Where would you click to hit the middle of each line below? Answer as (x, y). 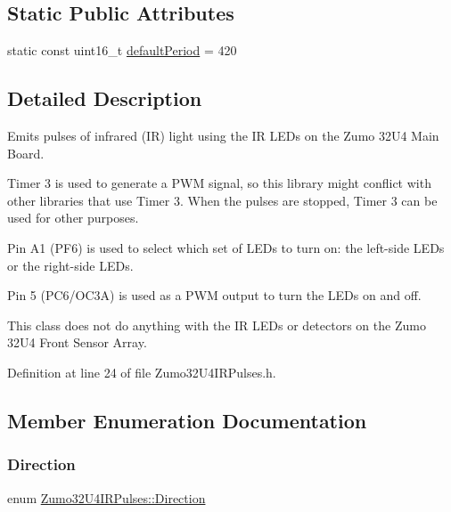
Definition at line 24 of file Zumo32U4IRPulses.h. (142, 372)
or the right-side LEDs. (70, 265)
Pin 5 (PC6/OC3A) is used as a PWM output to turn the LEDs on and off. (214, 295)
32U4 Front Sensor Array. (77, 342)
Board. (26, 153)
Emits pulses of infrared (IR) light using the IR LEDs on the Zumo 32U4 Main (223, 135)
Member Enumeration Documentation (187, 420)
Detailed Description (105, 98)
